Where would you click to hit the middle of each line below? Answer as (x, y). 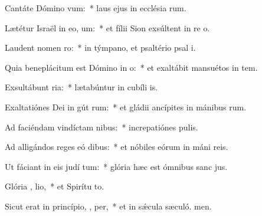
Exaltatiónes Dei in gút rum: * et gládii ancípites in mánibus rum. (126, 107)
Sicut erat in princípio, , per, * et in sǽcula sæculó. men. (108, 206)
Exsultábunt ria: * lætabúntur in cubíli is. (81, 87)
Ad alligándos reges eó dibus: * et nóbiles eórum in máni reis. (117, 147)
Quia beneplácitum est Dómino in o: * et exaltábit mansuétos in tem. (131, 67)
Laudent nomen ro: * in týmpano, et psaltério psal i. (100, 48)
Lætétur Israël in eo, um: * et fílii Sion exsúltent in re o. (107, 27)
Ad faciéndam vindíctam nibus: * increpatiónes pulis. (101, 127)
